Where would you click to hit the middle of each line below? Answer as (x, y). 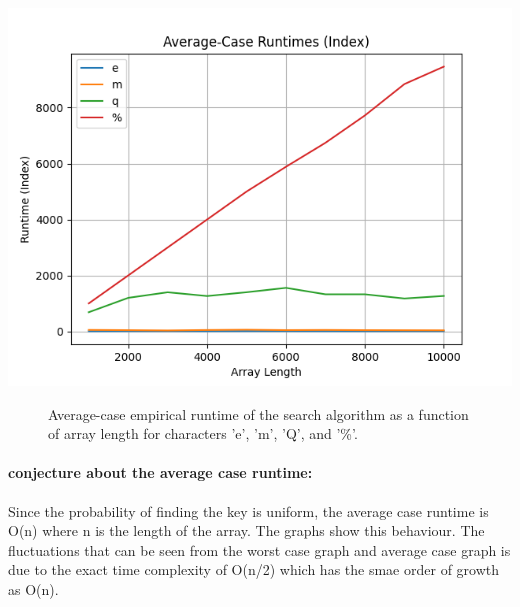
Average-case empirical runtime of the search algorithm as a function (258, 413)
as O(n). (33, 588)
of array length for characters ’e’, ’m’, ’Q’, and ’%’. (203, 433)
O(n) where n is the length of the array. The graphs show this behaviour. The (246, 530)
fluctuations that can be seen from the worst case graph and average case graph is (259, 549)
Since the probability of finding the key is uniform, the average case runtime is (248, 510)
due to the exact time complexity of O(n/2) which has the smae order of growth (254, 569)
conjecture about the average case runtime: (160, 472)
